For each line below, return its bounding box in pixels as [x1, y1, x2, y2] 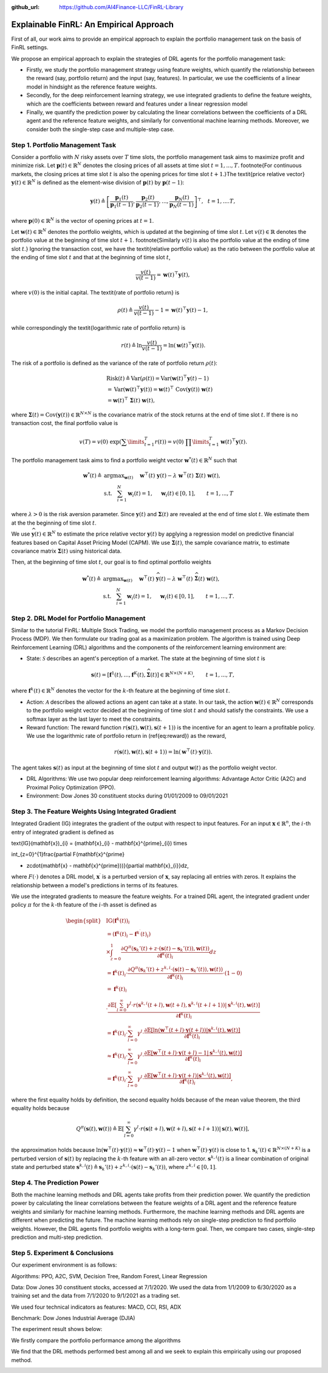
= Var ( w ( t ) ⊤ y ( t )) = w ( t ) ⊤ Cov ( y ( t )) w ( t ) [107, 384, 213, 393]
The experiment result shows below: [11, 1326, 103, 1333]
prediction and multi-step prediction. [11, 1233, 103, 1241]
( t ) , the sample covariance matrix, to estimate [175, 539, 290, 546]
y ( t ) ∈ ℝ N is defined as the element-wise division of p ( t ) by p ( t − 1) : [11, 178, 185, 186]
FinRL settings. [11, 44, 49, 51]
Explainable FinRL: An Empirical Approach [11, 19, 174, 30]
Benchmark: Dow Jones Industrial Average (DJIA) [11, 1315, 135, 1322]
